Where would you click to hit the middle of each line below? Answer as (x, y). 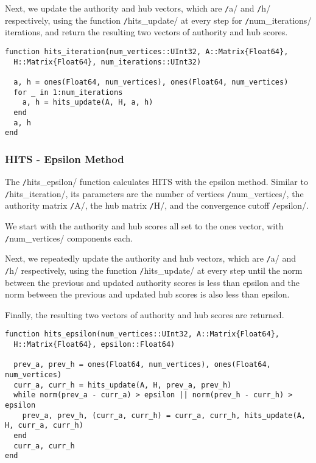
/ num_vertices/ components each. (69, 238)
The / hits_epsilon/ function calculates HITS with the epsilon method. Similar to (156, 182)
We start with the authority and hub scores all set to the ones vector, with (144, 226)
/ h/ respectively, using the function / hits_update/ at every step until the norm (154, 270)
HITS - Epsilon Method (65, 158)
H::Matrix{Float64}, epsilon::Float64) (94, 344)
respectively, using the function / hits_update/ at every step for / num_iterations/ (158, 20)
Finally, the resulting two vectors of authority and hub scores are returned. (145, 314)
